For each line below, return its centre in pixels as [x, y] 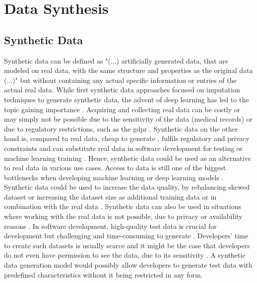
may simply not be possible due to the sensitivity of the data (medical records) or [128, 119]
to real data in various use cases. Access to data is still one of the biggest [115, 168]
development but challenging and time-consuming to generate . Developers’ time [126, 236]
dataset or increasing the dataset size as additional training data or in [110, 196]
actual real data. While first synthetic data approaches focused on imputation [122, 90]
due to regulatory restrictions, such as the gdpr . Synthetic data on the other [121, 128]
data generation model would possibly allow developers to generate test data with [128, 265]
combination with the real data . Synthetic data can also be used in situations [123, 206]
